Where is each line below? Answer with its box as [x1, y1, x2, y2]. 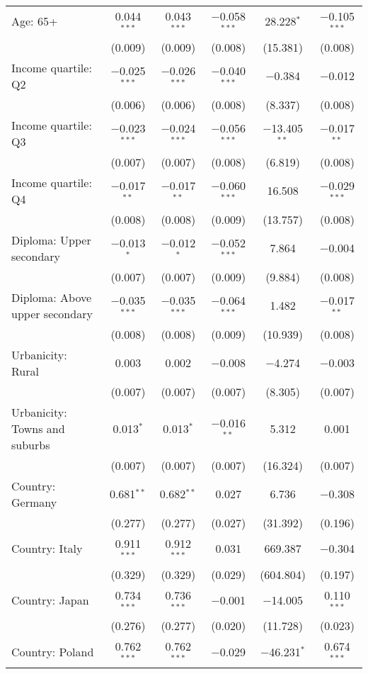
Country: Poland [11, 643, 94, 660]
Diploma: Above [11, 288, 92, 305]
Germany [11, 493, 57, 510]
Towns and [11, 420, 65, 437]
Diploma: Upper [11, 231, 91, 248]
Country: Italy [11, 540, 83, 557]
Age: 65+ [11, 13, 58, 30]
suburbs [11, 436, 50, 453]
